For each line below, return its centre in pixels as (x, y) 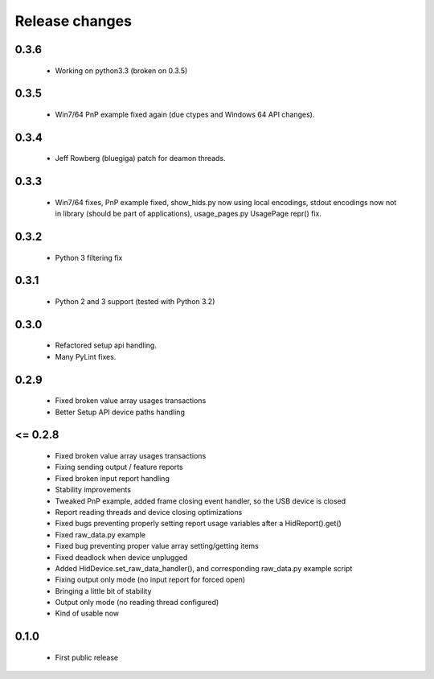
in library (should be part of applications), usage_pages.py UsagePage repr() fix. (188, 214)
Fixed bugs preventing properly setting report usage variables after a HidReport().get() (198, 524)
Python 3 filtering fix (89, 257)
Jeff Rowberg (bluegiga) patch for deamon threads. (140, 158)
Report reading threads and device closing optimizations (149, 512)
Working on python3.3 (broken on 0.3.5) (121, 70)
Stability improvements (93, 490)
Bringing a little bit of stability (103, 591)
